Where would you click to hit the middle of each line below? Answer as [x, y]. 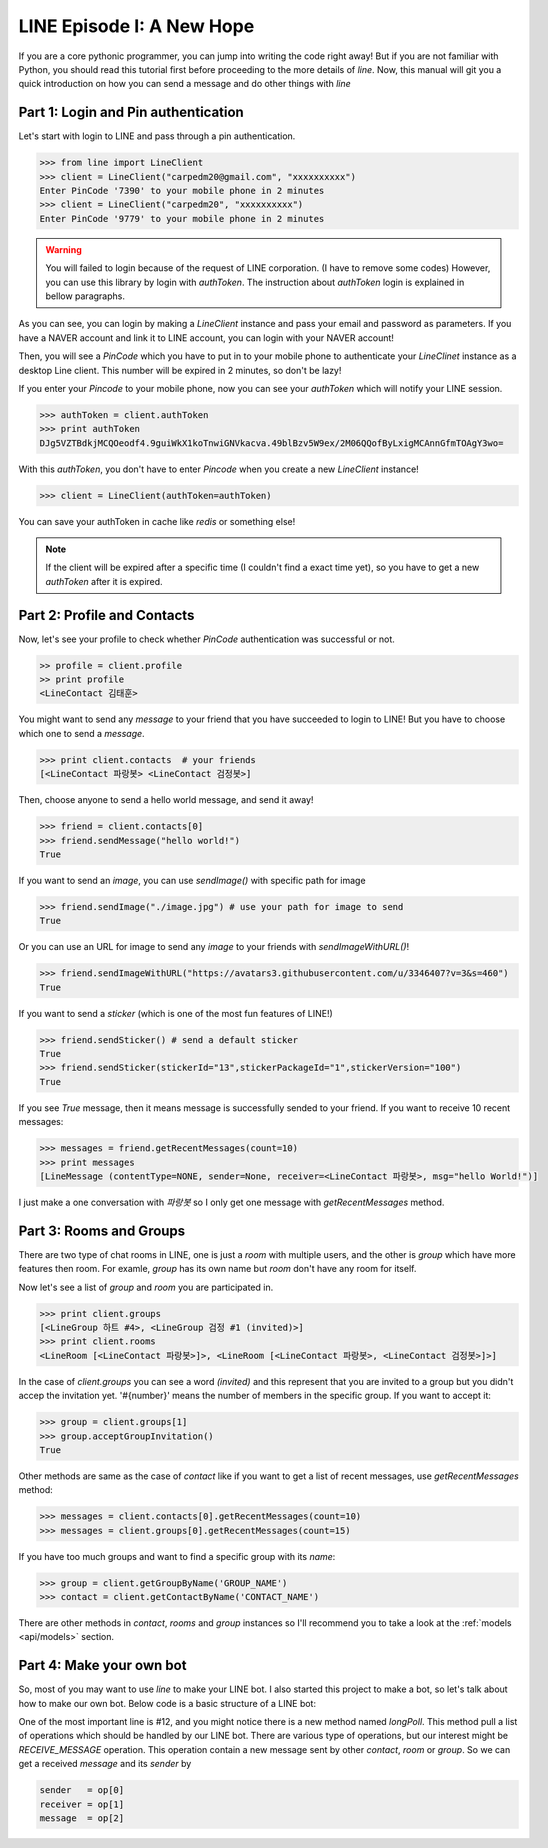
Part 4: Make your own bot [102, 1665]
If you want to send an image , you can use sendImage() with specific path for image [192, 880]
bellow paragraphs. [85, 296]
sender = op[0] [82, 1790]
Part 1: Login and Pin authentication [131, 112]
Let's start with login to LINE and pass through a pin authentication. [157, 136]
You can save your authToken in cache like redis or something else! [157, 521]
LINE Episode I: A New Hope [136, 26]
